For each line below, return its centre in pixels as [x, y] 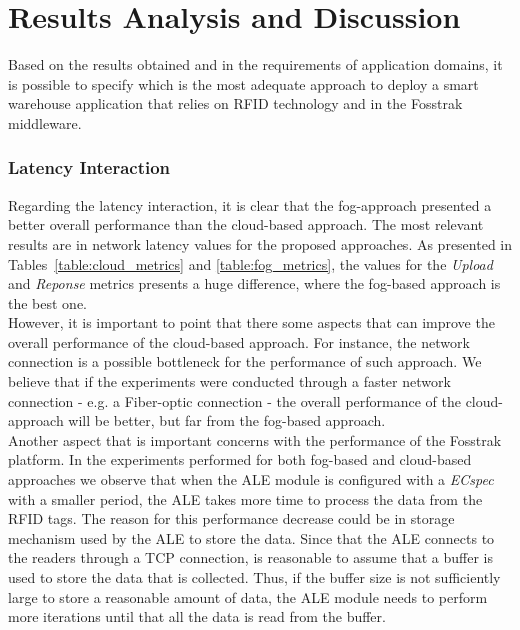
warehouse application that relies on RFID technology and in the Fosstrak [235, 103]
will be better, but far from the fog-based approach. [227, 420]
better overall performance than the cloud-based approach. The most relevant [246, 224]
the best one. [48, 302]
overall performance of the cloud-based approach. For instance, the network [239, 341]
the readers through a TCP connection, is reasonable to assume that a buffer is [250, 557]
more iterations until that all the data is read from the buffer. [197, 616]
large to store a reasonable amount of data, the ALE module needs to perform [248, 596]
